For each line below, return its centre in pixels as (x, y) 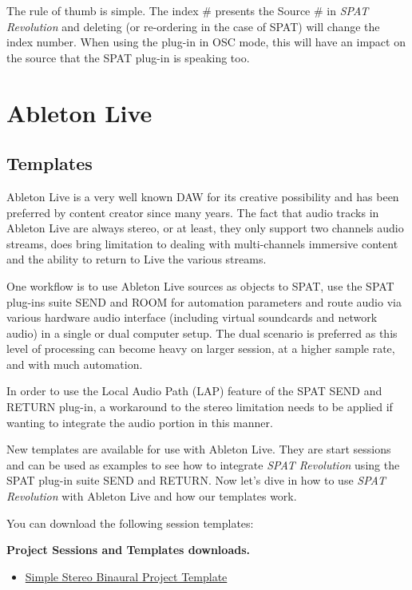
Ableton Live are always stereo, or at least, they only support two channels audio (205, 228)
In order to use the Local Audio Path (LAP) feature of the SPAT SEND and (194, 391)
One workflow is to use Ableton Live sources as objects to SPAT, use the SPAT (200, 285)
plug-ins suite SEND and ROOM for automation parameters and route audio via (204, 301)
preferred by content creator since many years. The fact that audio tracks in (193, 212)
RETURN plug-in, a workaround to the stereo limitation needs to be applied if (200, 407)
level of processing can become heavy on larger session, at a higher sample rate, (201, 348)
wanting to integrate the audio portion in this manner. (140, 422)
